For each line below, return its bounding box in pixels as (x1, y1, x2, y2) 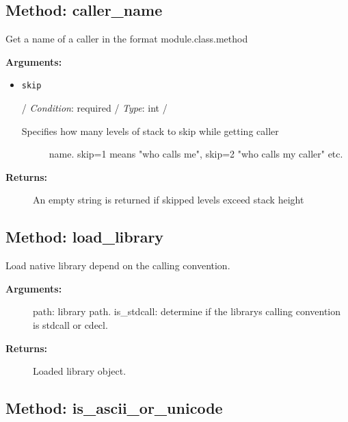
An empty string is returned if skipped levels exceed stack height (33, 193, 304, 207)
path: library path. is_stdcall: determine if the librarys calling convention (33, 304, 341, 319)
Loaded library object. (33, 364, 126, 378)
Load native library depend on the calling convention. (5, 258, 230, 273)
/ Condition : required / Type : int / (21, 101, 168, 115)
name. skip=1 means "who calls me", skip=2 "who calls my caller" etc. (49, 147, 343, 161)
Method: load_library (5, 226, 164, 247)
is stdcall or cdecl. (33, 318, 108, 332)
